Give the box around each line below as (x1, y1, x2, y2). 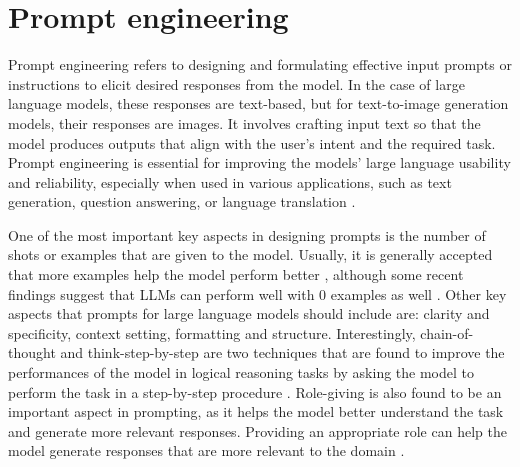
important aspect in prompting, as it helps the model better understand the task (8, 401, 504, 422)
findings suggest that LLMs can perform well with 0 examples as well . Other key (8, 283, 507, 304)
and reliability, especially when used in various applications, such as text (8, 171, 452, 192)
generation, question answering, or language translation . (8, 191, 356, 212)
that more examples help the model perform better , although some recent (8, 264, 464, 285)
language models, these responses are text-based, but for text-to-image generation (8, 93, 509, 114)
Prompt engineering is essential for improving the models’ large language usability (8, 152, 511, 173)
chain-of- (420, 322, 474, 343)
